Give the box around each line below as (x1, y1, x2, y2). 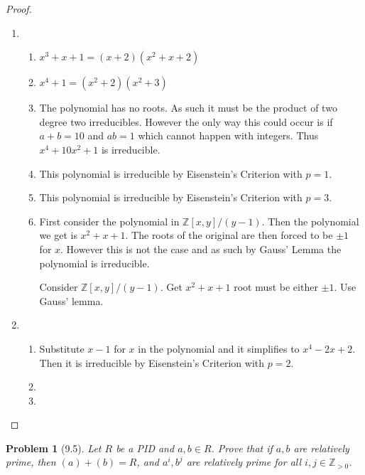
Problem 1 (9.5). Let (6, 440, 102, 455)
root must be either (234, 279, 318, 294)
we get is (39, 228, 77, 242)
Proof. (6, 1, 32, 16)
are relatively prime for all (186, 454, 302, 469)
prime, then (6, 454, 56, 469)
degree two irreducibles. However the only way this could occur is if (39, 114, 333, 129)
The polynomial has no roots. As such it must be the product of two (39, 100, 337, 115)
